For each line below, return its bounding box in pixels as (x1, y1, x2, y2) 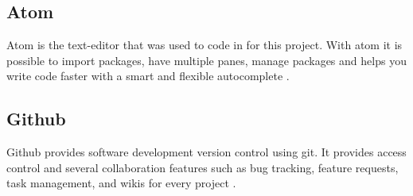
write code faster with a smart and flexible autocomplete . (6, 67, 290, 84)
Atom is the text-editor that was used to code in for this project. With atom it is (6, 37, 403, 53)
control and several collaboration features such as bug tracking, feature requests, (6, 159, 399, 175)
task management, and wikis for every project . (6, 175, 236, 191)
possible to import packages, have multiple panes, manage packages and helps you (6, 52, 407, 68)
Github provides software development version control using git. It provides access (6, 144, 407, 160)
